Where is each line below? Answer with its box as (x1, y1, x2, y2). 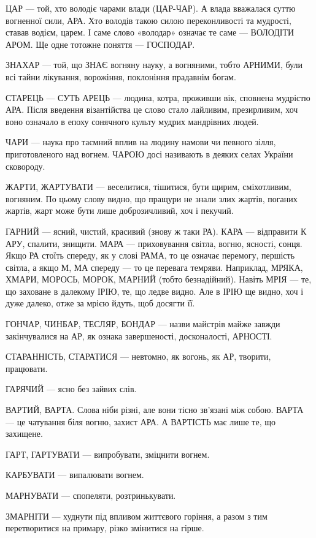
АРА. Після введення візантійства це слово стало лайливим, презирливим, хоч (6, 103, 298, 116)
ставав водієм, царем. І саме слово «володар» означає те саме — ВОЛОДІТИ (6, 26, 295, 39)
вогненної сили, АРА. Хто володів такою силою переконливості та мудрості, (6, 13, 291, 26)
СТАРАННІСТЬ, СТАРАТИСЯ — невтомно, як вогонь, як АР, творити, (6, 350, 271, 363)
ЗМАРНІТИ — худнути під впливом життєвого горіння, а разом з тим (6, 509, 268, 522)
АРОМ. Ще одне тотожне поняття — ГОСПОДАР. (6, 37, 195, 50)
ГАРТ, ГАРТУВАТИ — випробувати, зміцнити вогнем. (6, 447, 210, 460)
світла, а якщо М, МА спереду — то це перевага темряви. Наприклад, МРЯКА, (6, 260, 303, 273)
